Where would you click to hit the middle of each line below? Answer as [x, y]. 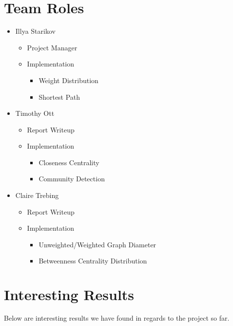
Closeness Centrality [69, 162]
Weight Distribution [68, 80]
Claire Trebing [37, 195]
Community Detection [72, 179]
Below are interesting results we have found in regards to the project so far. [117, 318]
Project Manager [52, 47]
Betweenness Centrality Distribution [93, 261]
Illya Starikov [35, 31]
